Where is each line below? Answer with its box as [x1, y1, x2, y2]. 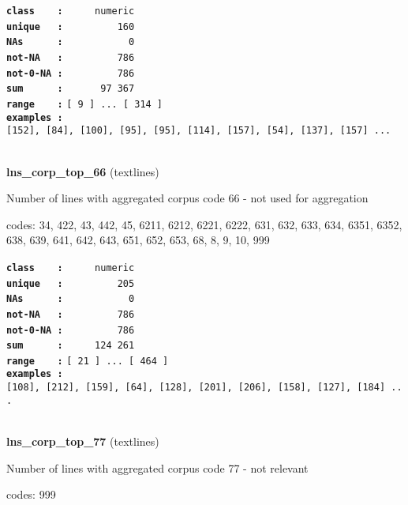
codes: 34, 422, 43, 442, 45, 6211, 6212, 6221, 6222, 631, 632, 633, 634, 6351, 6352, [6, 216, 402, 232]
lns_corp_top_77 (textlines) [6, 433, 159, 450]
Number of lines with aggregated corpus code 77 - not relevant [6, 459, 309, 476]
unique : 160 [6, 21, 135, 32]
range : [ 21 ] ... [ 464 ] [6, 355, 169, 367]
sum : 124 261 [6, 340, 135, 352]
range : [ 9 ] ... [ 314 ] [6, 98, 163, 110]
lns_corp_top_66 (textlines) [6, 163, 159, 179]
